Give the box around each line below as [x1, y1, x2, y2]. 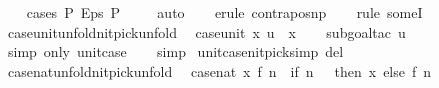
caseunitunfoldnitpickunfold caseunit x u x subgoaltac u [7, 21, 406, 42]
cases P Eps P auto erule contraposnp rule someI [26, 2, 423, 22]
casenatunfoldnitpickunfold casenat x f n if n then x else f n [7, 60, 432, 81]
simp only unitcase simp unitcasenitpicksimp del [7, 41, 344, 62]
